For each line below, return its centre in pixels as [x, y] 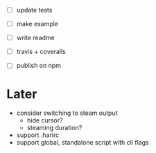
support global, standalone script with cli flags [83, 143]
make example [37, 24]
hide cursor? [45, 120]
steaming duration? [54, 128]
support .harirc [38, 135]
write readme [35, 38]
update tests [34, 10]
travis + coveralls [41, 52]
